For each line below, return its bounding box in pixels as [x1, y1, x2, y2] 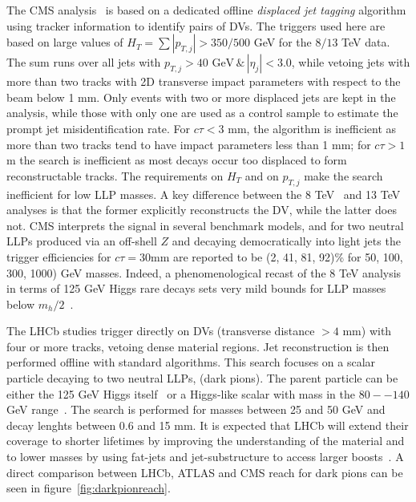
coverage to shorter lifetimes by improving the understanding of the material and [6, 432, 405, 449]
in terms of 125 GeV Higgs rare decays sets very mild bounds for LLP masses [6, 280, 386, 297]
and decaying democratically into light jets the [172, 233, 401, 249]
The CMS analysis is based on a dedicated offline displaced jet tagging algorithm [6, 2, 406, 18]
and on [244, 167, 279, 184]
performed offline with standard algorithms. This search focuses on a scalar [6, 354, 376, 370]
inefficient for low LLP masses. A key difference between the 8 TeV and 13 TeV [6, 185, 401, 202]
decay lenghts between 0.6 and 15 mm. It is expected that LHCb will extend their [6, 416, 409, 433]
